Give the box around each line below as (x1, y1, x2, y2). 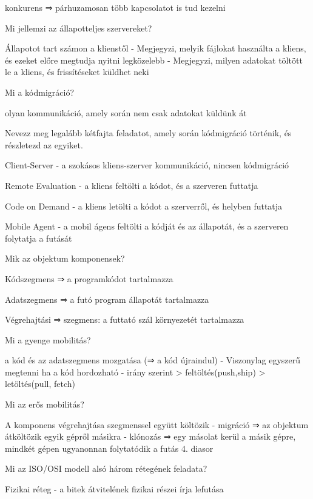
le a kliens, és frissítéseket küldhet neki (5, 65, 149, 78)
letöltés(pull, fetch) (5, 377, 75, 390)
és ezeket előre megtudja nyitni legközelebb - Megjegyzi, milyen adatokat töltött (5, 53, 303, 66)
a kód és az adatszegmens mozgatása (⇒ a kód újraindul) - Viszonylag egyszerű (5, 354, 301, 366)
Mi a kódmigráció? (5, 85, 74, 98)
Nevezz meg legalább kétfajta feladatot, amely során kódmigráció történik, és (5, 127, 292, 139)
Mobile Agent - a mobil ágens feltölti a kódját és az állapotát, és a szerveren (5, 220, 289, 233)
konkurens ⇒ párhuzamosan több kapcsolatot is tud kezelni (5, 1, 226, 13)
